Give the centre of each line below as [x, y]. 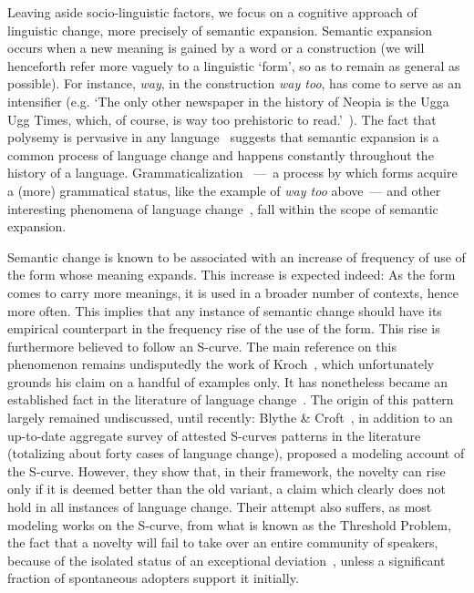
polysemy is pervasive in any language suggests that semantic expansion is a [223, 137]
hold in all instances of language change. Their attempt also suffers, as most [220, 507]
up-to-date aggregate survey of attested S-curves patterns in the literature [214, 435]
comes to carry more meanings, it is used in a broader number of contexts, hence [233, 292]
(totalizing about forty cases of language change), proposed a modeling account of [236, 453]
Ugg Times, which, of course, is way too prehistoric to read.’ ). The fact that [222, 119]
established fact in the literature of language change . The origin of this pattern [231, 399]
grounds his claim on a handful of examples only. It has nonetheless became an [228, 381]
